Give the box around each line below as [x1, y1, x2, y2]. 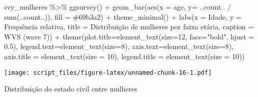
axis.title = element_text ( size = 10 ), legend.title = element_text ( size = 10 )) [4, 51, 245, 61]
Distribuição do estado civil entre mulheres [4, 83, 137, 94]
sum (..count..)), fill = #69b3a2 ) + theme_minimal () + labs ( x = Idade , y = [4, 11, 242, 22]
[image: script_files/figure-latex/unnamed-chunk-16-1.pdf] [4, 69, 212, 76]
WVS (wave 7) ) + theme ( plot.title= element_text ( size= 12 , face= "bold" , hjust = [4, 31, 254, 41]
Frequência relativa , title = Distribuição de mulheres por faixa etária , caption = [4, 21, 254, 32]
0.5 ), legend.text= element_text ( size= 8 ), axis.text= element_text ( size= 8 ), [4, 41, 234, 52]
